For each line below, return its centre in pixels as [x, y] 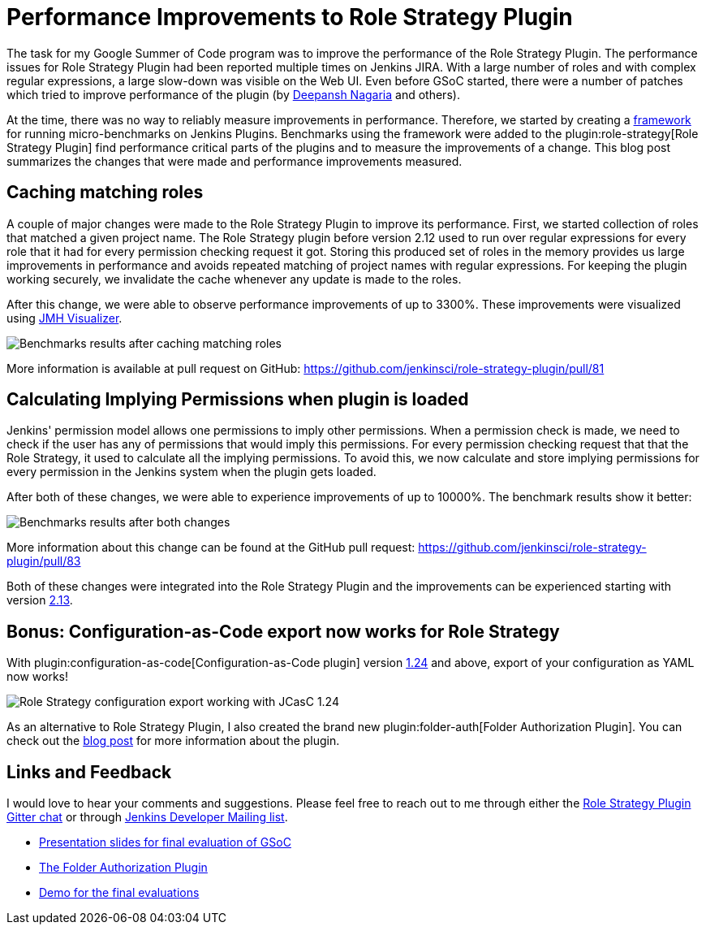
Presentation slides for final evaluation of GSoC [165, 842]
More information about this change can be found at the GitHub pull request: [211, 548]
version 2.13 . [40, 600]
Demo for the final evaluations [119, 893]
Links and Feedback [89, 772]
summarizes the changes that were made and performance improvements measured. [235, 161]
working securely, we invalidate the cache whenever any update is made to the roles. [234, 279]
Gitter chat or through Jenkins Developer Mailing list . [147, 817]
